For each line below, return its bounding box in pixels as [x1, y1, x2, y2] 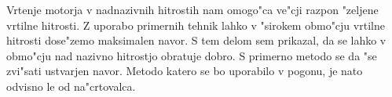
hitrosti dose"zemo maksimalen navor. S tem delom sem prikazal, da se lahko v [6, 32, 387, 48]
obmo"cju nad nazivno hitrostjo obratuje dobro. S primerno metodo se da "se [6, 47, 377, 63]
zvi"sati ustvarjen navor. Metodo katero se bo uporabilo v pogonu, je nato [6, 63, 363, 79]
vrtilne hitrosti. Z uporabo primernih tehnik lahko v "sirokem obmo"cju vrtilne [6, 16, 385, 33]
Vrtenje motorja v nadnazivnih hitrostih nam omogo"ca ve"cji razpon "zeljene [6, 2, 379, 17]
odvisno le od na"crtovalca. [6, 77, 136, 94]
